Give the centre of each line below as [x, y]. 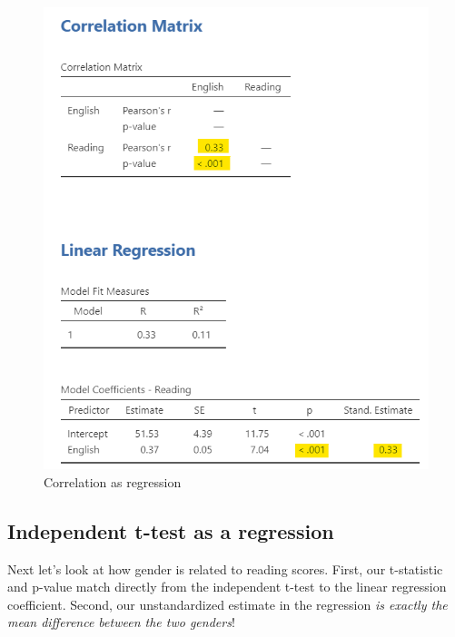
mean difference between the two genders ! [121, 622]
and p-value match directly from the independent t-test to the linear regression [227, 587]
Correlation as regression [113, 481]
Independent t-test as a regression [171, 530]
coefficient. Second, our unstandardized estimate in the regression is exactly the [227, 604]
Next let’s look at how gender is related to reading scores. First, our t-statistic [225, 568]
